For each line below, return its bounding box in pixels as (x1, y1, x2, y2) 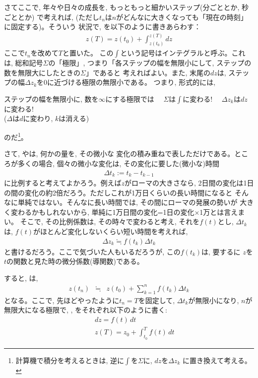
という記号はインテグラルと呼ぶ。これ (120, 48, 246, 58)
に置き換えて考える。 (182, 355, 252, 365)
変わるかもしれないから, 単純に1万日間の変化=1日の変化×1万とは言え (10, 206, 238, 217)
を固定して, (138, 295, 175, 305)
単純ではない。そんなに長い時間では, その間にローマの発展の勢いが (17, 197, 238, 207)
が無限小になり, (188, 295, 239, 305)
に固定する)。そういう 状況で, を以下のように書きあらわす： (4, 21, 201, 32)
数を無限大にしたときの (4, 67, 80, 77)
